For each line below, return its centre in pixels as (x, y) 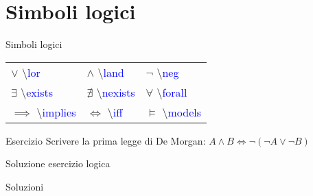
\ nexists (116, 92)
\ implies (56, 112)
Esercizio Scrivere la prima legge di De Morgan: (106, 140)
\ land (111, 72)
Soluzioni (25, 186)
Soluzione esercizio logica (58, 163)
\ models (182, 112)
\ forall (172, 92)
